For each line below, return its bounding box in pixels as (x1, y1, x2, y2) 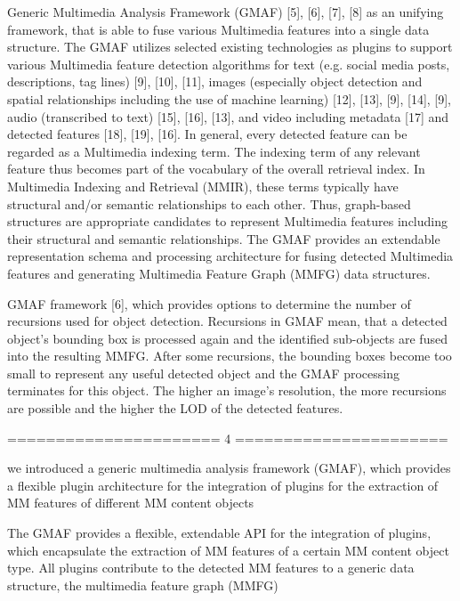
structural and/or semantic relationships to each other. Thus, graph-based (7, 194, 411, 213)
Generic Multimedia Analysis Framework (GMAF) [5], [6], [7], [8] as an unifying (7, 3, 444, 20)
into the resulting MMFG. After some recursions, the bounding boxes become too (7, 346, 452, 365)
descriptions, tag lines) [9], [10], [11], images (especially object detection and (7, 72, 423, 91)
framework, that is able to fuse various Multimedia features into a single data (7, 20, 430, 38)
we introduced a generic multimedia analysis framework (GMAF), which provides (7, 459, 451, 477)
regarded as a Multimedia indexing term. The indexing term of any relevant (7, 142, 421, 160)
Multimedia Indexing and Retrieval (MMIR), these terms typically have (7, 176, 399, 195)
